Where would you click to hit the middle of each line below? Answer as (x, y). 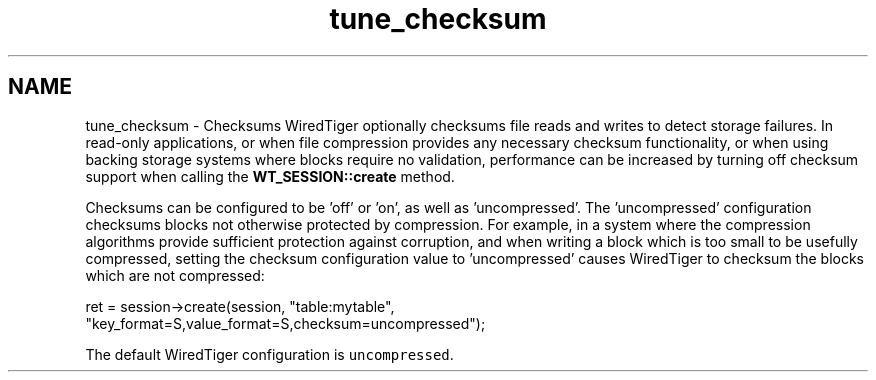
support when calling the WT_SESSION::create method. (270, 176)
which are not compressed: (175, 275)
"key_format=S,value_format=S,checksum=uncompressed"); (285, 323)
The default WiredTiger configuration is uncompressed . (269, 354)
